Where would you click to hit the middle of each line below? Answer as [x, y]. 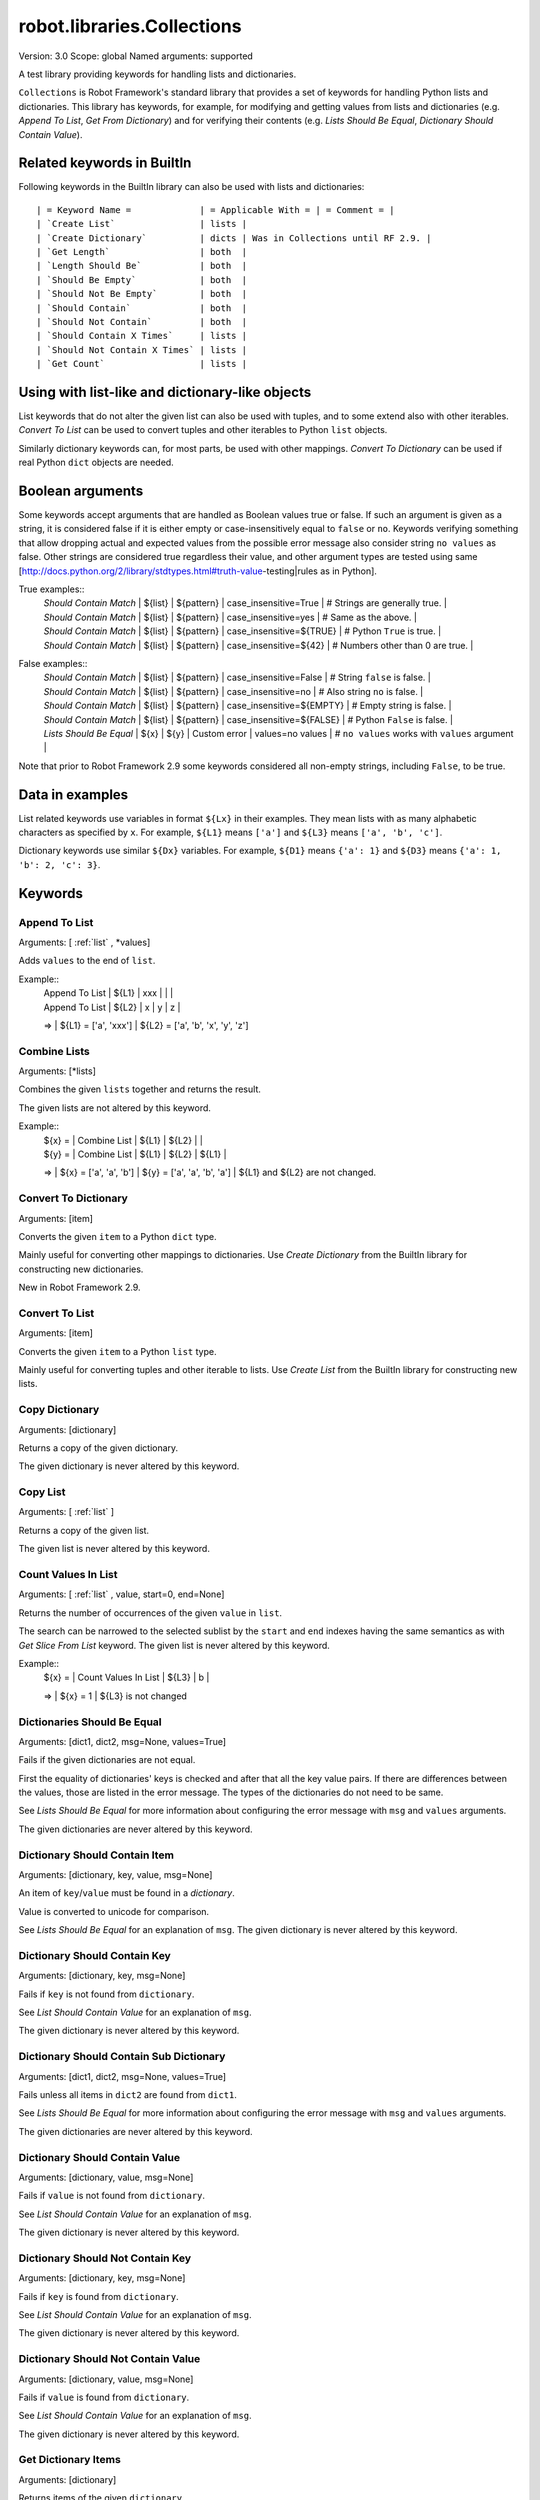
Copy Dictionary [59, 1410]
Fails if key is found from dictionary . [98, 2296]
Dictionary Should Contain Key [95, 1955]
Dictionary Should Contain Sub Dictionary [122, 2057]
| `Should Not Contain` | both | [142, 321]
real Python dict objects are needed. [96, 462]
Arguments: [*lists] [57, 1071]
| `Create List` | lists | [142, 224]
